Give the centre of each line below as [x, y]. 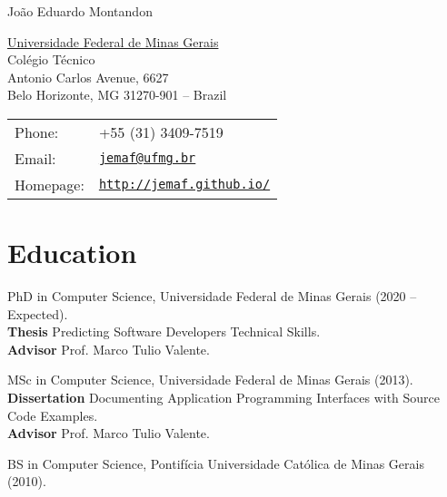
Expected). [38, 313]
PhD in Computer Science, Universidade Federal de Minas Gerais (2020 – [212, 296]
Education [72, 253]
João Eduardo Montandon [80, 11]
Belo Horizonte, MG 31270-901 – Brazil [117, 95]
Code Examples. [53, 415]
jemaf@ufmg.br [147, 158]
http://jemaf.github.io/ [184, 185]
